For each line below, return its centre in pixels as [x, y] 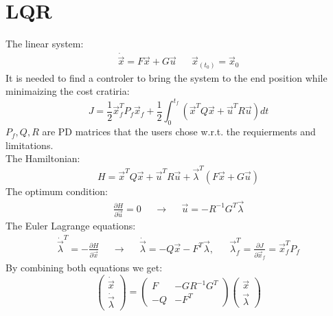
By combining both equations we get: [84, 268]
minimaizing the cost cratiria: [68, 91]
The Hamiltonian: [43, 158]
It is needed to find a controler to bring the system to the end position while [166, 77]
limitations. [30, 145]
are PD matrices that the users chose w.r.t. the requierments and [179, 132]
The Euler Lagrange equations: [71, 226]
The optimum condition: [57, 191]
